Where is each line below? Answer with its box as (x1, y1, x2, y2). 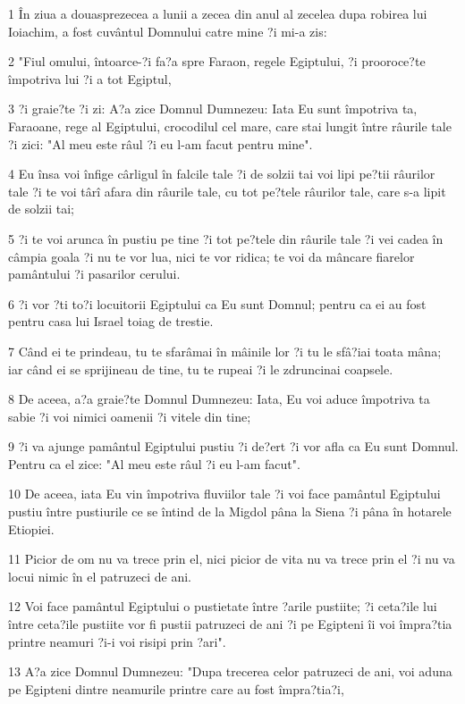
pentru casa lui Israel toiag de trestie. (8, 312, 214, 331)
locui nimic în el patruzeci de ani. (8, 566, 191, 585)
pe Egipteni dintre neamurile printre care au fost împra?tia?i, (8, 679, 344, 698)
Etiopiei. (8, 519, 55, 538)
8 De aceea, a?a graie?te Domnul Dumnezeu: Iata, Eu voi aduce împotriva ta (8, 390, 430, 408)
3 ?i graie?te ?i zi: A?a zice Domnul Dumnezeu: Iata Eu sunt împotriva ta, (8, 99, 418, 118)
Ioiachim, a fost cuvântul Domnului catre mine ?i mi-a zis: (8, 21, 327, 40)
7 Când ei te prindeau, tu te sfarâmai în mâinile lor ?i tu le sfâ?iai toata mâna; (8, 341, 442, 360)
